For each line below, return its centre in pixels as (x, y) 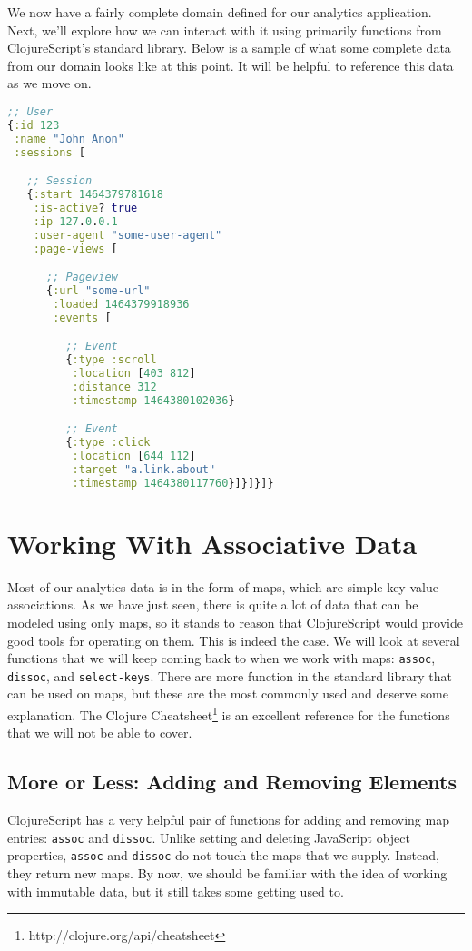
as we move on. (49, 83)
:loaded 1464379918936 (121, 304)
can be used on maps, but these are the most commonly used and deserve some (228, 693)
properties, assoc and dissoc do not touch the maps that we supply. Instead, (223, 855)
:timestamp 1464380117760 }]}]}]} (173, 483)
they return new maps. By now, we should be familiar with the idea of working (227, 872)
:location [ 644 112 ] (134, 456)
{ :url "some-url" (98, 290)
